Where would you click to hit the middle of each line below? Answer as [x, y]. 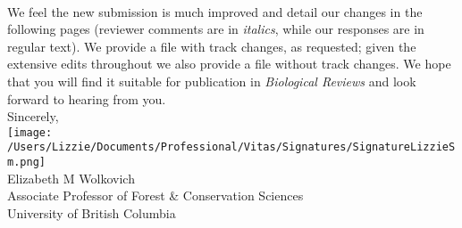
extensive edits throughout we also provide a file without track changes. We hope [229, 64]
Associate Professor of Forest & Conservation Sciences [155, 195]
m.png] [26, 163]
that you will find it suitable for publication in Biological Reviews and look [212, 81]
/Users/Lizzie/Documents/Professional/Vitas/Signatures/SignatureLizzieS [231, 147]
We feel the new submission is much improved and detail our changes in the [215, 11]
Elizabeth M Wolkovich [71, 178]
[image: [30, 132]
